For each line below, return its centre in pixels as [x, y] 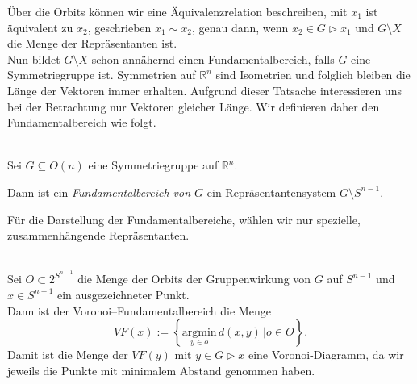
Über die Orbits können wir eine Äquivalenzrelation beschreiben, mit [177, 11]
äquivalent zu [40, 27]
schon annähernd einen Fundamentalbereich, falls [213, 58]
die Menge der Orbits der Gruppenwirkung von [194, 279]
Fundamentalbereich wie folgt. [82, 122]
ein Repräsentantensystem [271, 192]
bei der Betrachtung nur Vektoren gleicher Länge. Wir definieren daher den [194, 106]
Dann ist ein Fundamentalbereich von [99, 192]
